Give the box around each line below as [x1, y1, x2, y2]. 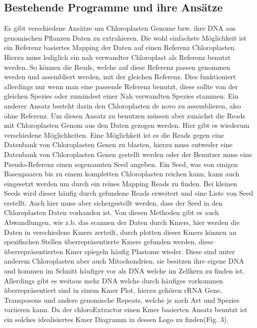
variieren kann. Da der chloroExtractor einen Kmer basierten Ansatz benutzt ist [4, 304, 248, 315]
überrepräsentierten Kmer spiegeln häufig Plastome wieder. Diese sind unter [4, 246, 235, 256]
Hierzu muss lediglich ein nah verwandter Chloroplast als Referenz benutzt [4, 52, 231, 62]
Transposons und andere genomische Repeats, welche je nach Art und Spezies [4, 294, 240, 305]
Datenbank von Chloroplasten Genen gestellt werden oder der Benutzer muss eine [4, 149, 253, 159]
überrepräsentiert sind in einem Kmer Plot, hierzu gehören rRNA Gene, [4, 285, 222, 295]
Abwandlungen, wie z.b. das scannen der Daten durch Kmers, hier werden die [4, 217, 240, 227]
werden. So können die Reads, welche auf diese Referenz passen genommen [4, 61, 230, 72]
